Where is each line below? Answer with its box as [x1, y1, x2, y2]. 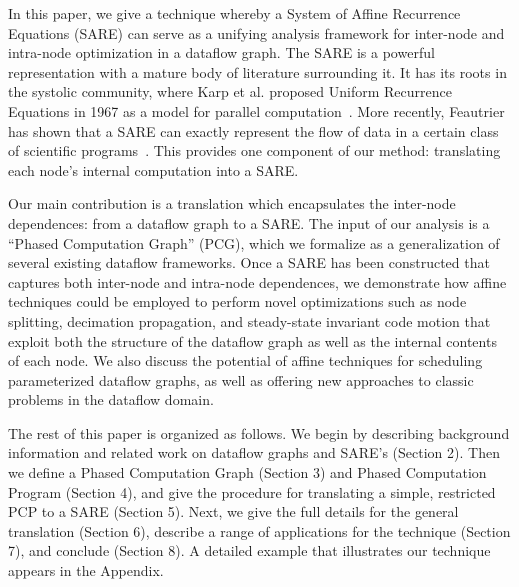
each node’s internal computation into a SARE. [8, 159, 299, 180]
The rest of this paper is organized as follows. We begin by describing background [8, 422, 510, 443]
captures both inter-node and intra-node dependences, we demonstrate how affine [8, 271, 507, 292]
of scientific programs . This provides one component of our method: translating [8, 140, 501, 161]
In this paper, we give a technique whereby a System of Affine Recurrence [8, 3, 461, 23]
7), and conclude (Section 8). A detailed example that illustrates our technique [8, 540, 491, 561]
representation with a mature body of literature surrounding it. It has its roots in [8, 61, 507, 82]
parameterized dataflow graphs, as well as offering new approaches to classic [8, 369, 474, 390]
